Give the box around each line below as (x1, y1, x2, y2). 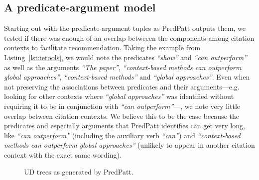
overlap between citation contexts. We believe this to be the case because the (4, 110, 239, 121)
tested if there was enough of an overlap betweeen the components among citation (4, 32, 255, 43)
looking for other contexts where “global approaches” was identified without (4, 91, 234, 101)
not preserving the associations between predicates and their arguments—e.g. (4, 81, 240, 91)
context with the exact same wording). (4, 149, 122, 160)
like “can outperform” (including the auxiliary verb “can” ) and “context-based (4, 130, 241, 140)
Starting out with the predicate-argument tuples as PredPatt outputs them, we (4, 23, 246, 33)
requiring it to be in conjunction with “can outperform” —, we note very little (4, 100, 241, 111)
